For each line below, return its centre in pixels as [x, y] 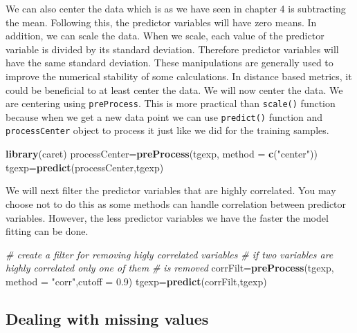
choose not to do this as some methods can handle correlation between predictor [176, 203]
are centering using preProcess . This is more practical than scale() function [171, 103]
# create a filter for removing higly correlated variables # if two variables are [170, 254]
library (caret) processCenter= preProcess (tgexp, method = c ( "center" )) [162, 154]
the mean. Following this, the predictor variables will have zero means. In [161, 22]
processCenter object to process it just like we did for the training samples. [167, 130]
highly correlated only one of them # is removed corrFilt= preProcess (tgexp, [170, 268]
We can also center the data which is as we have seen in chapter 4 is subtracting [176, 8]
